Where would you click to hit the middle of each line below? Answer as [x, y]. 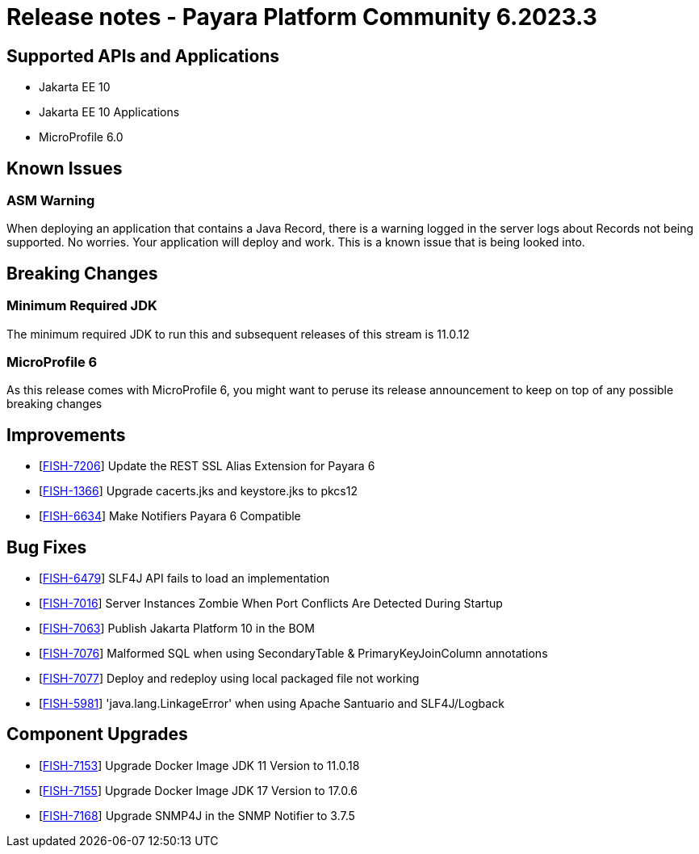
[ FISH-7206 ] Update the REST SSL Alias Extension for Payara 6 [207, 466]
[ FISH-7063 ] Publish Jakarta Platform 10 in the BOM [177, 629]
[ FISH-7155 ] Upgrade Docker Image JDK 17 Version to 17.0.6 [199, 790]
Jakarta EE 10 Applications [109, 112]
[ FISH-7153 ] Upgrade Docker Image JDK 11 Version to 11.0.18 [199, 765]
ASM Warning [51, 201]
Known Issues [65, 168]
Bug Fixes [47, 547]
